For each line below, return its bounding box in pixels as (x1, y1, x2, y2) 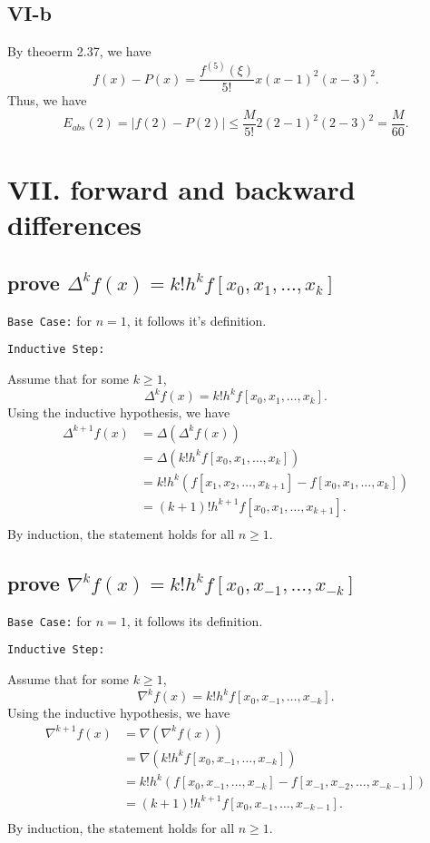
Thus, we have (7, 91, 87, 110)
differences (7, 206, 142, 243)
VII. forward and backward (7, 171, 356, 208)
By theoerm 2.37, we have (7, 42, 151, 61)
